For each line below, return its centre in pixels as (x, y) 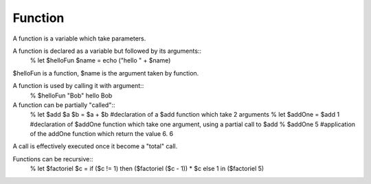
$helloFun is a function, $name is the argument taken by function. (106, 73)
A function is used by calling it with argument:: (78, 86)
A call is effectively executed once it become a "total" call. (95, 146)
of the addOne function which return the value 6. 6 (102, 134)
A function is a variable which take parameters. (79, 38)
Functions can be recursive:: (53, 159)
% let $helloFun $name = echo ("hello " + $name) (100, 60)
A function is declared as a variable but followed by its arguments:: (107, 51)
